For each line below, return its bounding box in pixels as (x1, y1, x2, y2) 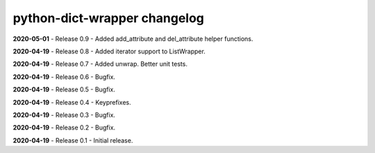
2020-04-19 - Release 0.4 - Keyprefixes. (12, 98, 131, 107)
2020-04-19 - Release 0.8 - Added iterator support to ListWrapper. (12, 47, 206, 55)
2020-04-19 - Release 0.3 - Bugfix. (12, 111, 116, 119)
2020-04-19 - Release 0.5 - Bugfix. (12, 85, 116, 93)
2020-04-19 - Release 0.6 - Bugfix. (12, 73, 116, 81)
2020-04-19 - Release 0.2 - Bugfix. (12, 123, 116, 132)
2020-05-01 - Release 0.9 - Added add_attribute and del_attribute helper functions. (12, 35, 253, 43)
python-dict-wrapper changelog (12, 10, 205, 26)
